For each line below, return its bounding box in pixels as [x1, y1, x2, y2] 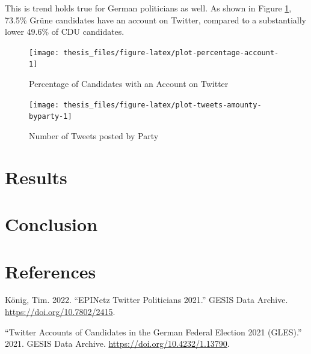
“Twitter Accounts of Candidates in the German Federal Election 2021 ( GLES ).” [5, 325, 302, 338]
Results [5, 164, 67, 189]
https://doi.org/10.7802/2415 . [5, 305, 115, 318]
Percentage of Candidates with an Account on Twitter [29, 77, 229, 90]
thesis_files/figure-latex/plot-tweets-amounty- [63, 100, 262, 109]
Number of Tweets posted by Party [29, 130, 159, 142]
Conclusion [5, 212, 98, 236]
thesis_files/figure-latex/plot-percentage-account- [63, 48, 279, 57]
